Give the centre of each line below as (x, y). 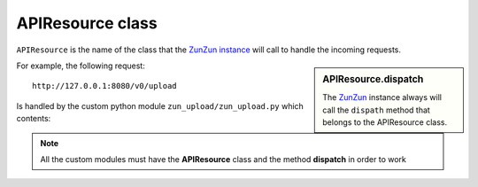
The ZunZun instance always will (382, 97)
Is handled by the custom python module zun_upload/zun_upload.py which (160, 105)
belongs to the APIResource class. (385, 122)
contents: (34, 119)
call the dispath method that (377, 110)
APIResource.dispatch (373, 79)
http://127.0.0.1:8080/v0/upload (104, 86)
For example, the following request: (81, 66)
